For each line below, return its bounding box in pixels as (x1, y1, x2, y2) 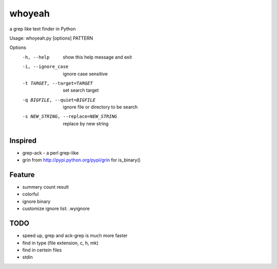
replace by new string (63, 120, 109, 127)
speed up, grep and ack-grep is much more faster (22, 232, 128, 239)
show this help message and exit (63, 54, 132, 60)
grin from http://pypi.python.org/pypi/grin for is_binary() (22, 157, 141, 163)
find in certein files (22, 247, 62, 253)
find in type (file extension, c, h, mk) (22, 240, 98, 246)
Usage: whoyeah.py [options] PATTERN (9, 35, 93, 41)
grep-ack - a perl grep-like (22, 150, 79, 156)
